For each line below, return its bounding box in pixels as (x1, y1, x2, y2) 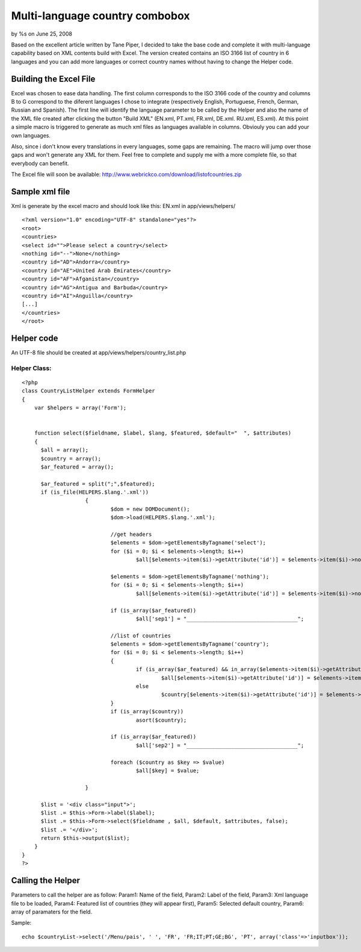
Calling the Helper (11, 875, 81, 886)
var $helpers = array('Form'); (34, 405, 127, 411)
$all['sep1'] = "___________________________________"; (135, 615, 304, 622)
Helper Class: (11, 364, 52, 372)
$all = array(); (40, 447, 89, 453)
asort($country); (135, 716, 187, 723)
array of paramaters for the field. (11, 908, 93, 915)
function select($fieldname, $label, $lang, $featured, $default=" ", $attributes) (34, 430, 292, 437)
